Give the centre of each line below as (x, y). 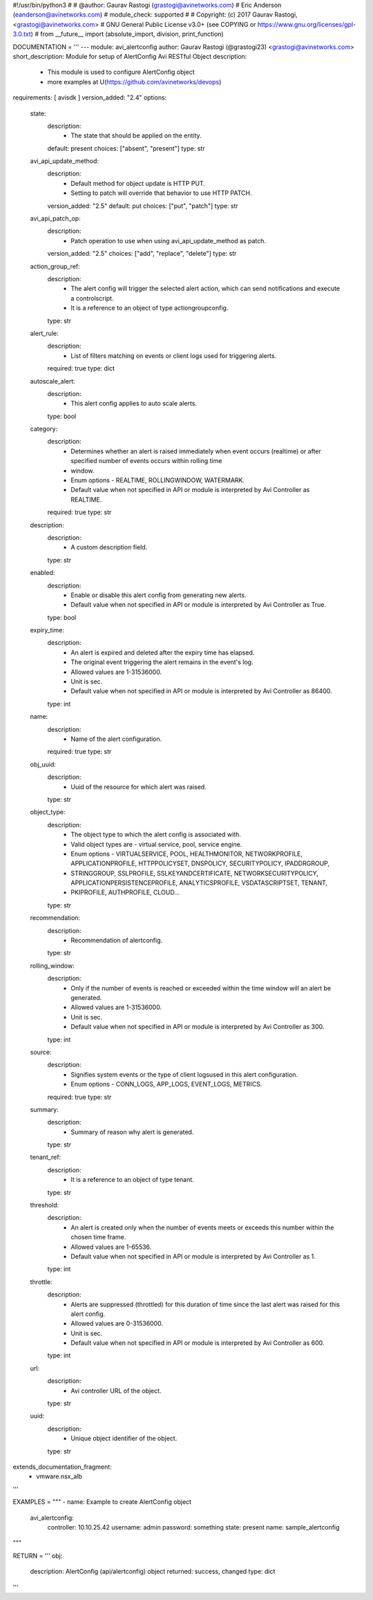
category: (44, 429)
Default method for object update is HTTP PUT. (138, 183)
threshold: (45, 1205)
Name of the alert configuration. (116, 739)
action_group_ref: (55, 266)
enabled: (42, 573)
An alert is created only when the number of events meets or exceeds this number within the (202, 1227)
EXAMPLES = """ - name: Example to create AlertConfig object (102, 1502)
